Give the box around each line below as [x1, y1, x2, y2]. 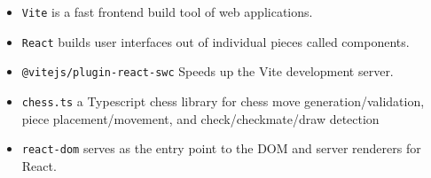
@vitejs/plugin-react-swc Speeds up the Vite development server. [21, 62, 394, 81]
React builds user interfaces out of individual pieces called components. [21, 32, 410, 50]
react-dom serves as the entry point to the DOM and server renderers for [21, 139, 421, 158]
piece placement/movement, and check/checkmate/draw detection [21, 109, 380, 128]
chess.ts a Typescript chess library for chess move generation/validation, [21, 91, 425, 110]
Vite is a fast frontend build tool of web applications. [21, 3, 313, 20]
